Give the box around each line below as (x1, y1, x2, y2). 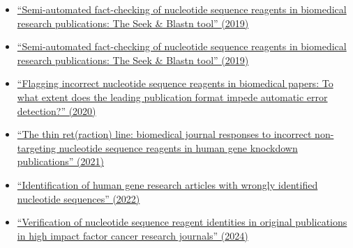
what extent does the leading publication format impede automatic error (17, 89, 328, 104)
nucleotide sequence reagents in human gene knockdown (59, 140, 298, 155)
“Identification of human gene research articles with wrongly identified (17, 177, 318, 192)
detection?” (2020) (17, 103, 96, 118)
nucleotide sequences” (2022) (17, 191, 140, 206)
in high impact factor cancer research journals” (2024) (17, 228, 248, 242)
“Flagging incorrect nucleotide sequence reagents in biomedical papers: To (17, 76, 333, 91)
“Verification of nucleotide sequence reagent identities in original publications (17, 215, 347, 229)
